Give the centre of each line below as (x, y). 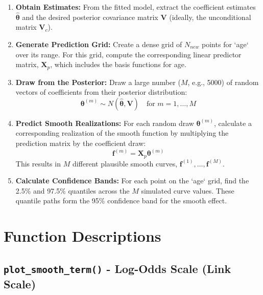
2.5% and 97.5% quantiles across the (73, 190)
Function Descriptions (82, 236)
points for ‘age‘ (225, 44)
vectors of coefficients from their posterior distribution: (101, 92)
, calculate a (233, 123)
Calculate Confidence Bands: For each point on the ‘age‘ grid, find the (132, 181)
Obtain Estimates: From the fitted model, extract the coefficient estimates (136, 7)
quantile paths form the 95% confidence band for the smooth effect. (121, 201)
